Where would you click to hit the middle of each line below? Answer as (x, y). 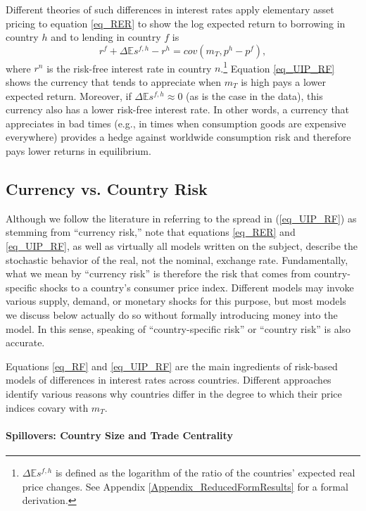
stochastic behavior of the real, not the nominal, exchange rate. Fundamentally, (177, 259)
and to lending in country (106, 37)
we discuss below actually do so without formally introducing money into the (172, 314)
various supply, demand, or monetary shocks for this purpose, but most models (176, 301)
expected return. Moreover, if (69, 95)
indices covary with (47, 407)
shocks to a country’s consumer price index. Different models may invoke (197, 287)
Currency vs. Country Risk (107, 188)
